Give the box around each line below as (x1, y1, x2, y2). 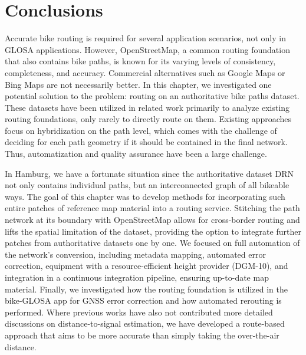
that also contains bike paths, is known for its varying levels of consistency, (5, 55, 276, 67)
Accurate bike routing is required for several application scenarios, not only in (5, 32, 286, 44)
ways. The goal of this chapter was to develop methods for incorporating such (5, 190, 285, 202)
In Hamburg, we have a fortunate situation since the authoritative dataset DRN (5, 167, 294, 179)
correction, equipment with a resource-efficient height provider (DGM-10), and (5, 259, 288, 272)
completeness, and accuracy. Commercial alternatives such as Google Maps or (5, 66, 285, 78)
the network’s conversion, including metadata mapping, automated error (5, 248, 266, 260)
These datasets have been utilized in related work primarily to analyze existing (5, 101, 290, 113)
